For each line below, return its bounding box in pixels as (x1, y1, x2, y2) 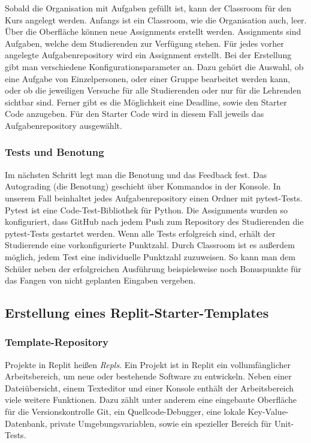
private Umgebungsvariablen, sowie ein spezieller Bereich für (50, 417, 272, 429)
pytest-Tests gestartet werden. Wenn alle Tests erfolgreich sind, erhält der (5, 227, 276, 239)
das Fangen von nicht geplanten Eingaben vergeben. (5, 274, 196, 287)
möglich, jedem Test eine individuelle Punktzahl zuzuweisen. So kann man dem (5, 250, 295, 263)
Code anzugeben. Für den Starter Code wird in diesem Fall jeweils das (5, 107, 264, 120)
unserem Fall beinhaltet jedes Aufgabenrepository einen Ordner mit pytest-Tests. (5, 191, 303, 204)
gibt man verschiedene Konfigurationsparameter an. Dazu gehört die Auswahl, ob (5, 60, 304, 73)
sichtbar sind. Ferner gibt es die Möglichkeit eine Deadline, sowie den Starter (5, 95, 287, 108)
